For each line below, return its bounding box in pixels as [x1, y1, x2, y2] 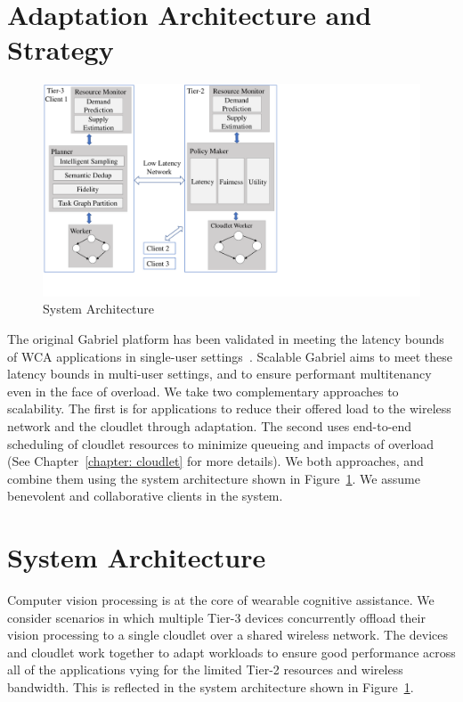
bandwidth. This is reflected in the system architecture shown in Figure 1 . [7, 678, 414, 697]
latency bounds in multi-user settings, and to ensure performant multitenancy [7, 364, 432, 383]
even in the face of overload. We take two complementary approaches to [7, 381, 399, 400]
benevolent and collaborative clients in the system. [7, 486, 283, 505]
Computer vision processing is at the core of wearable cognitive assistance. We [7, 591, 435, 609]
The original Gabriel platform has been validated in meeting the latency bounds [7, 330, 444, 347]
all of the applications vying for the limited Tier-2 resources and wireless [7, 660, 403, 679]
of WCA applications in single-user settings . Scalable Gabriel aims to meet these [7, 347, 453, 365]
